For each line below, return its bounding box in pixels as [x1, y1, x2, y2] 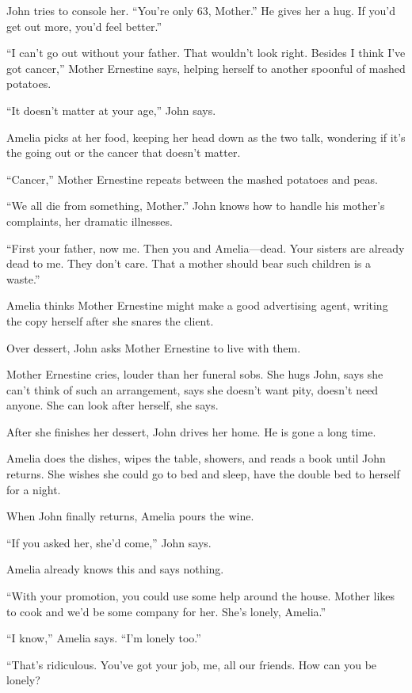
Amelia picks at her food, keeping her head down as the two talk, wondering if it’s [6, 128, 406, 145]
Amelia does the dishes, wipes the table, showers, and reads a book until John [6, 450, 386, 466]
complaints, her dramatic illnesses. [6, 212, 173, 229]
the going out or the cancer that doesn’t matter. [6, 144, 241, 161]
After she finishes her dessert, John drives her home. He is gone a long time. [6, 423, 376, 440]
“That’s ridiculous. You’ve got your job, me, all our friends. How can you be [6, 656, 377, 672]
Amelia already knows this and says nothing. [6, 561, 224, 577]
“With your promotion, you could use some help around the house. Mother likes [6, 588, 395, 604]
